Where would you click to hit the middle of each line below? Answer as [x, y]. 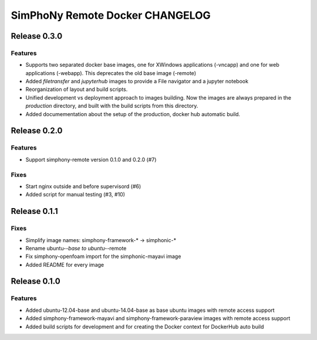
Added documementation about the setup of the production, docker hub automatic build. [133, 114]
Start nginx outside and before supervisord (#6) [83, 186]
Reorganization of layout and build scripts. [77, 89]
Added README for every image [65, 264]
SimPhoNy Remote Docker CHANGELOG [111, 15]
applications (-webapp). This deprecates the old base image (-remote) [111, 73]
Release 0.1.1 [34, 211]
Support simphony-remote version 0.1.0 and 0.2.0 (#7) [91, 159]
